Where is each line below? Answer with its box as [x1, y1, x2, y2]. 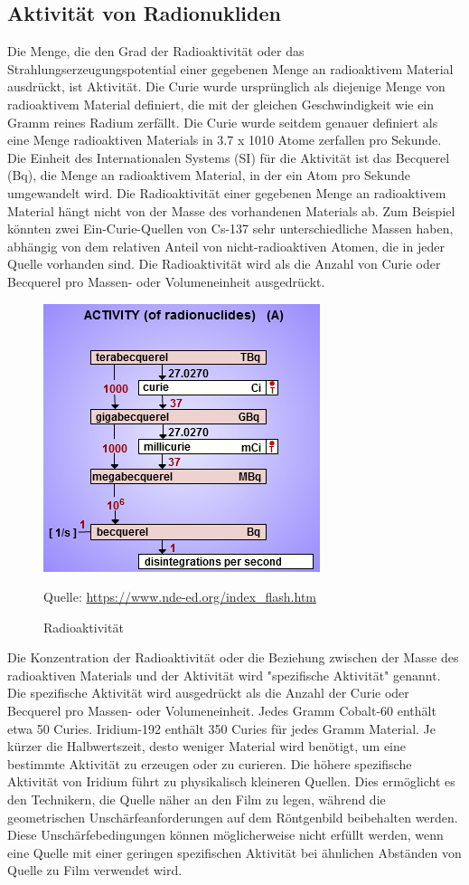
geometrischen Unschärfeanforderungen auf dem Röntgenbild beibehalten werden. [7, 807, 458, 826]
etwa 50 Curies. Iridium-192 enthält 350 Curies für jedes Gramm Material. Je [7, 718, 436, 737]
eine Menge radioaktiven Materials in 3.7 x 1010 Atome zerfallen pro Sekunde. [7, 130, 442, 149]
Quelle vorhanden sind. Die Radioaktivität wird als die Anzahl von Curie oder [7, 254, 441, 273]
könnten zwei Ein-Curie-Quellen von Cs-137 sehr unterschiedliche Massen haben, [7, 219, 454, 238]
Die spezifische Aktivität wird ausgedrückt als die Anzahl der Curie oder [7, 683, 409, 702]
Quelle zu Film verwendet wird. [7, 861, 183, 880]
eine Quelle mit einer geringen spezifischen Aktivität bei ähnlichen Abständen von [7, 842, 462, 861]
